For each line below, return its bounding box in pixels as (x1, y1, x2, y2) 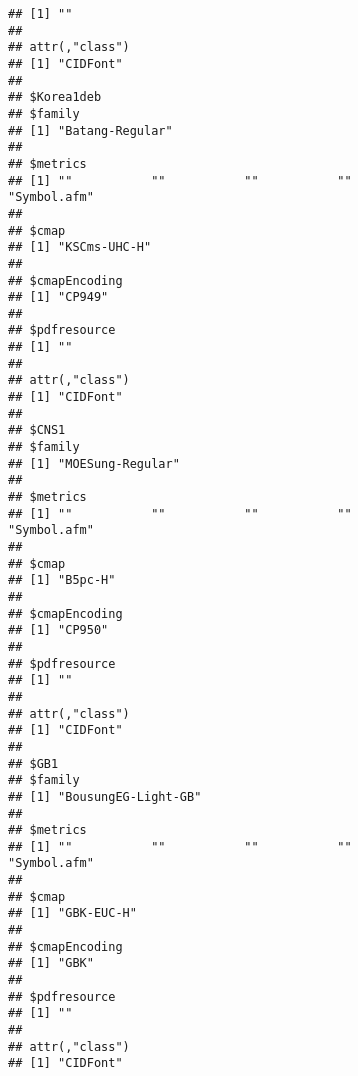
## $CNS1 (8, 423, 66, 438)
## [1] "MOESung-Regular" (8, 456, 180, 471)
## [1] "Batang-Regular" (8, 123, 173, 138)
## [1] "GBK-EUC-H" (8, 906, 137, 921)
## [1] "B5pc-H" (8, 573, 116, 588)
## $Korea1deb (8, 90, 102, 105)
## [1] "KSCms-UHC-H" (8, 240, 152, 255)
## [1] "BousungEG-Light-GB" (8, 789, 202, 804)
